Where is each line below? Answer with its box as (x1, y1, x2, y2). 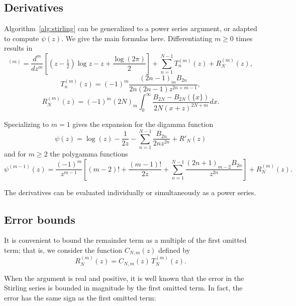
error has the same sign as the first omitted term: (4, 292, 156, 302)
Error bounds (4, 211, 75, 227)
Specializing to (4, 119, 49, 129)
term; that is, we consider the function (4, 244, 123, 255)
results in (4, 43, 33, 53)
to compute (4, 33, 39, 43)
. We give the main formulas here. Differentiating (61, 33, 213, 43)
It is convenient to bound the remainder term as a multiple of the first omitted (4, 235, 247, 245)
